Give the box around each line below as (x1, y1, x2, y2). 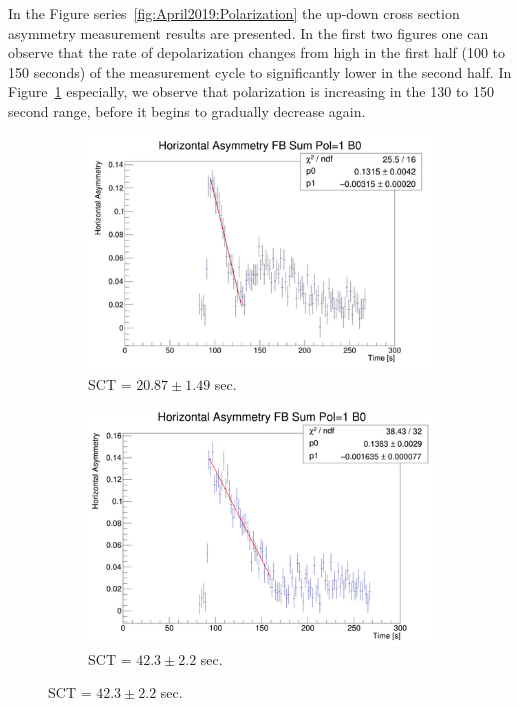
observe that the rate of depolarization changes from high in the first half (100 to (8, 42, 506, 63)
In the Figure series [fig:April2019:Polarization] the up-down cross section (8, 3, 460, 23)
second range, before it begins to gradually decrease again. (8, 100, 366, 121)
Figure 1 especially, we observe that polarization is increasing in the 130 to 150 (8, 81, 494, 102)
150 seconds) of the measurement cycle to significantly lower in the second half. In (8, 61, 512, 82)
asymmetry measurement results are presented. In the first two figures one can (8, 22, 489, 43)
